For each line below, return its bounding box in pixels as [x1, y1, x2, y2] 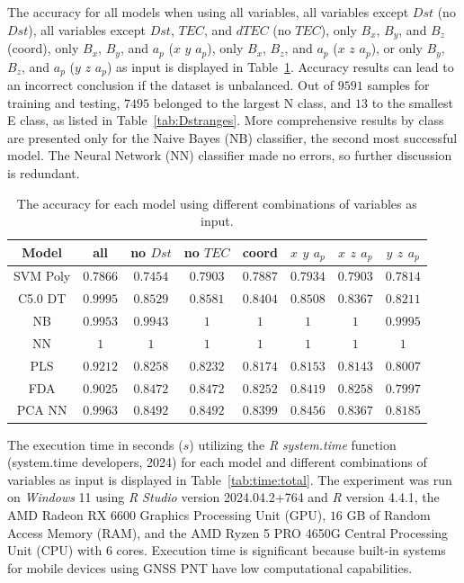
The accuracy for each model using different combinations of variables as [16, 193, 417, 212]
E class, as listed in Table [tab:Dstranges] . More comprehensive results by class [7, 111, 444, 130]
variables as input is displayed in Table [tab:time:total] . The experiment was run [7, 470, 452, 489]
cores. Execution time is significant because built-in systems [116, 541, 446, 560]
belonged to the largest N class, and [153, 93, 352, 112]
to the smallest [371, 93, 453, 112]
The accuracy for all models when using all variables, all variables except [7, 3, 409, 21]
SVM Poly [13, 266, 71, 285]
